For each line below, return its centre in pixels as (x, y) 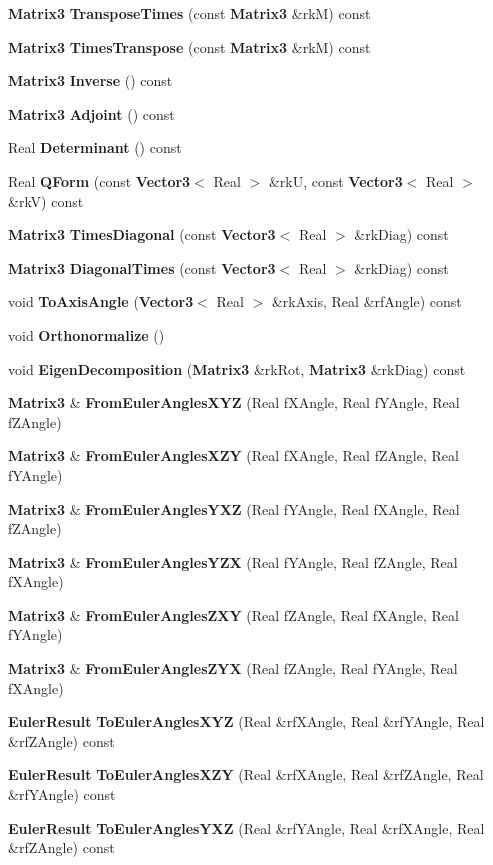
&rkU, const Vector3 (335, 180)
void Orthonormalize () (86, 334)
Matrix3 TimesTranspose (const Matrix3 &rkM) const (189, 46)
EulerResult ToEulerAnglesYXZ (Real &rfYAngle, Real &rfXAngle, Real (246, 827)
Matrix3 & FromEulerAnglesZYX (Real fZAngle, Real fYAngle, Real (233, 668)
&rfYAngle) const (62, 794)
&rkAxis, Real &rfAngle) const (366, 301)
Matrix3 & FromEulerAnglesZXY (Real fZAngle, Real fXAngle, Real (233, 614)
